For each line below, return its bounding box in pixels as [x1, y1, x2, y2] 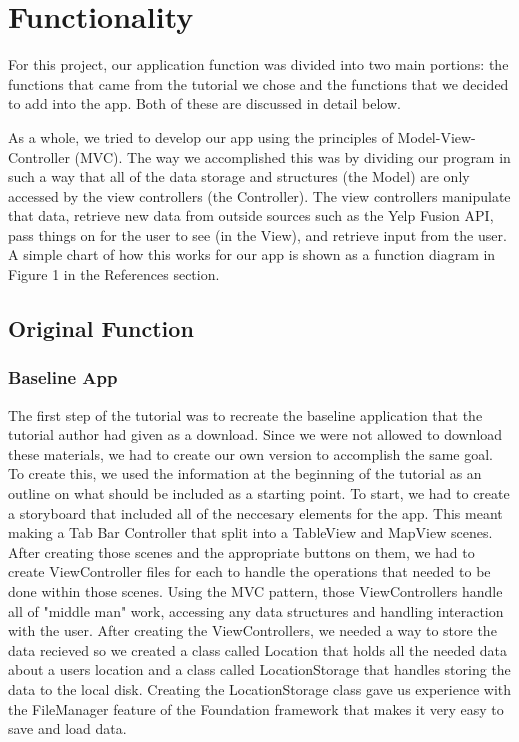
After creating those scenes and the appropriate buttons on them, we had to [8, 541, 475, 562]
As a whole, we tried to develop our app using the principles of [8, 126, 393, 147]
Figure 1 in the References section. [8, 264, 220, 285]
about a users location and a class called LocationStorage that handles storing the [8, 659, 511, 680]
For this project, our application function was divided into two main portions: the [8, 54, 509, 75]
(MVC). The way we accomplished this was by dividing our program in [74, 146, 511, 167]
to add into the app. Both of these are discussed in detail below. [8, 93, 401, 114]
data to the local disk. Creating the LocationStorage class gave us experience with [8, 678, 512, 699]
